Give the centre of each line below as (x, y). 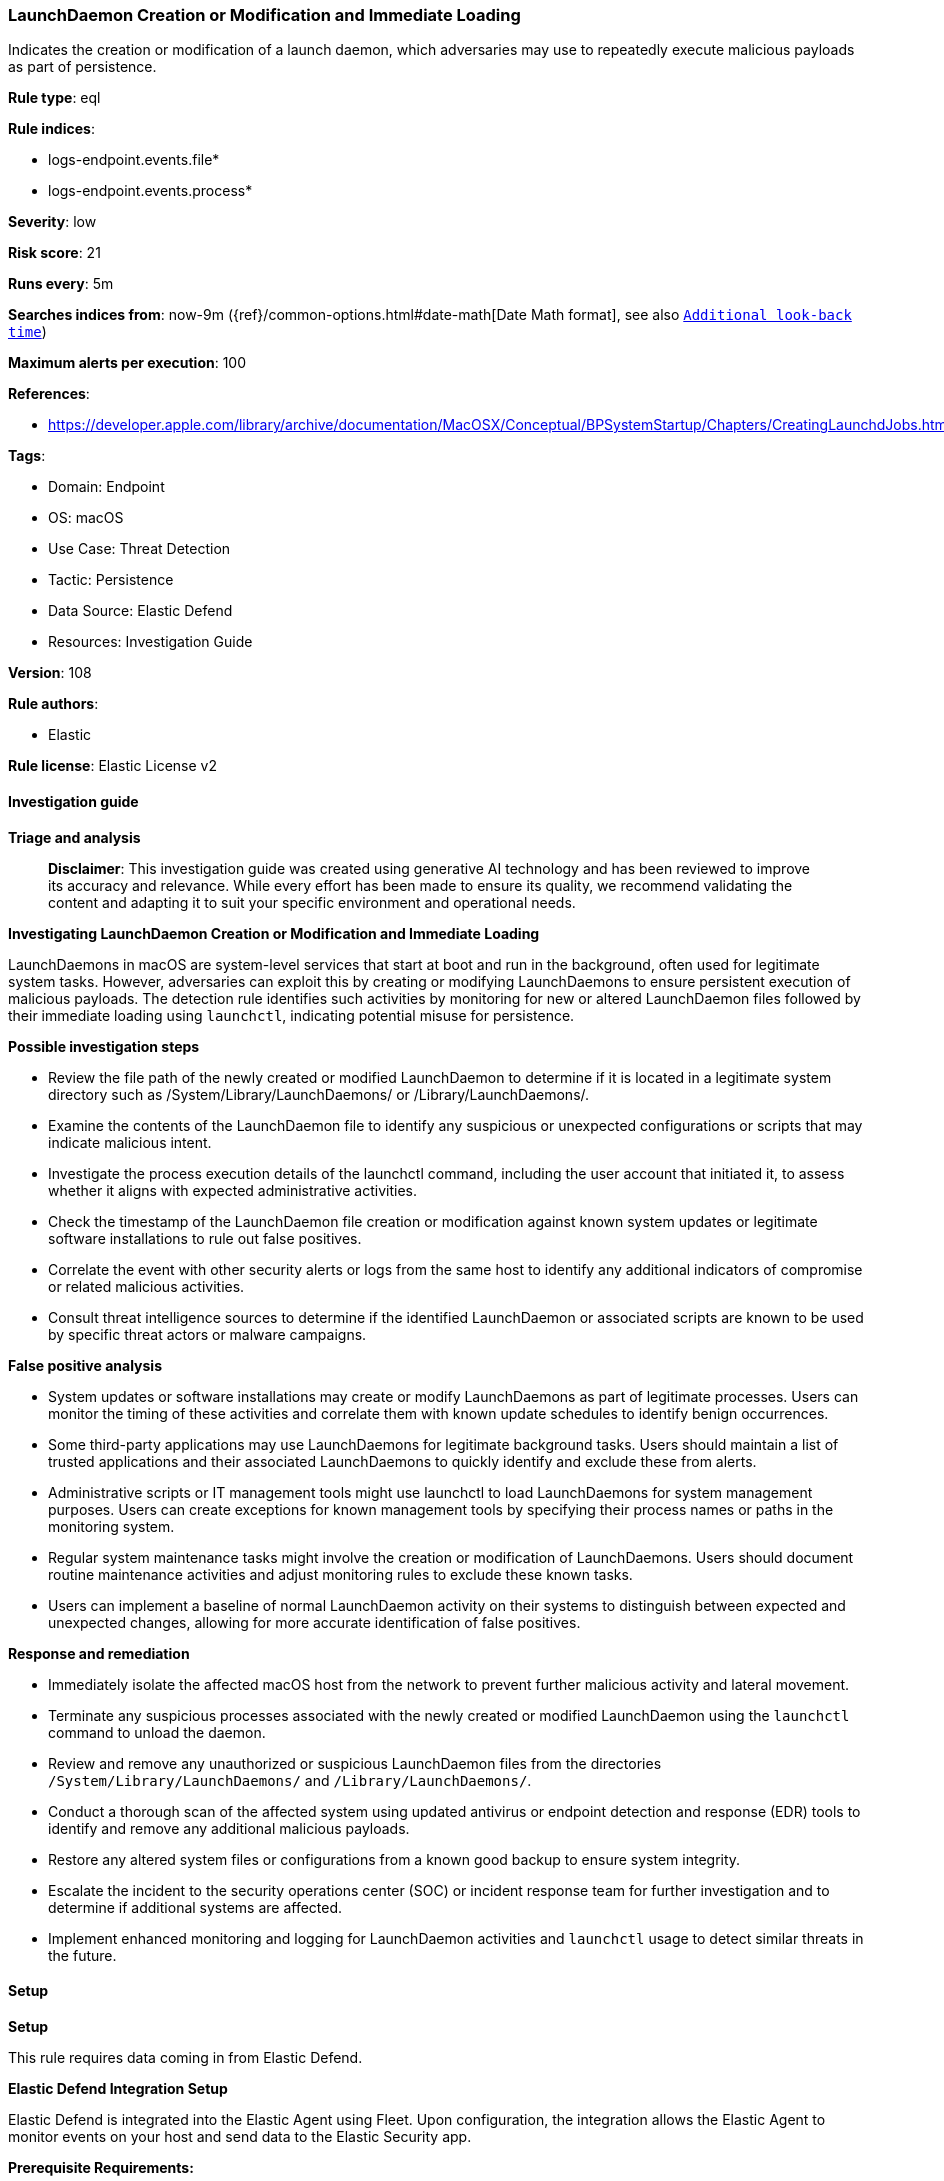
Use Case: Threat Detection (139, 549)
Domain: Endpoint (106, 487)
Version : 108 (50, 673)
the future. (82, 1955)
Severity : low (52, 222)
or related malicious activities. (146, 1286)
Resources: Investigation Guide (150, 642)
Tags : (27, 456)
